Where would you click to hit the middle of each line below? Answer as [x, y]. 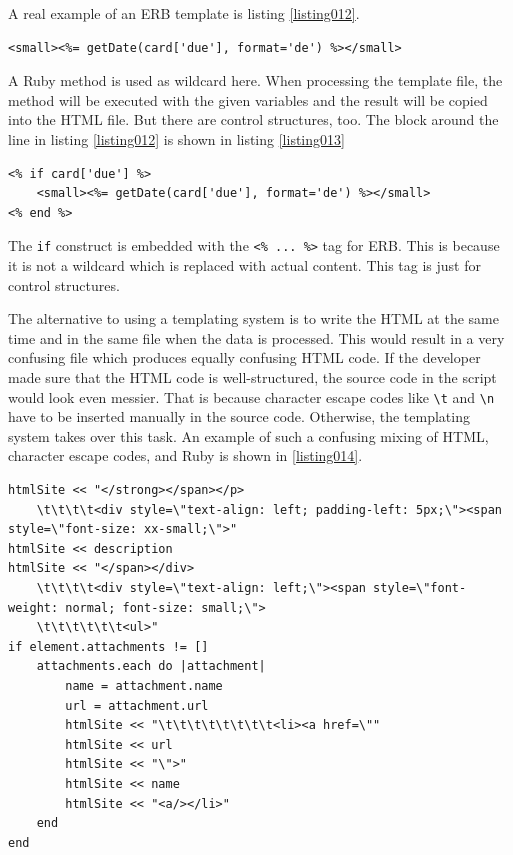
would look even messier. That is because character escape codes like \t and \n [251, 396]
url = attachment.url [137, 705]
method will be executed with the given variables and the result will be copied [248, 99]
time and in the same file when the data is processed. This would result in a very [256, 337]
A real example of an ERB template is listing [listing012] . [184, 13]
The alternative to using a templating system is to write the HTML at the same [253, 318]
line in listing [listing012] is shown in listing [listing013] [176, 138]
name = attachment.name [144, 685]
